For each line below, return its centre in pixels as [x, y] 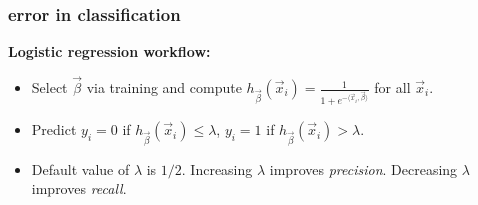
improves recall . [79, 188]
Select [49, 87]
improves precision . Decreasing [363, 168]
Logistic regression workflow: [109, 51]
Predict [54, 129]
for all [392, 87]
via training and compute [164, 87]
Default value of [80, 168]
